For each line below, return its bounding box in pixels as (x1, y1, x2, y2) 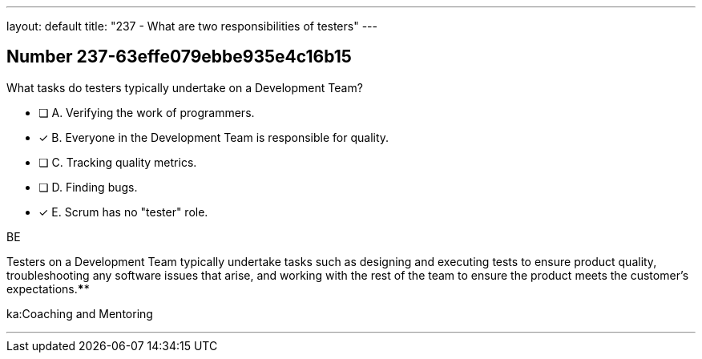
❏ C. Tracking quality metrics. (38, 155, 197, 169)
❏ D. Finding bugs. (38, 179, 138, 194)
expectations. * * (6, 281, 90, 296)
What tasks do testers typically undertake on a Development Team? (6, 80, 363, 95)
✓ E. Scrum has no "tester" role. (38, 204, 208, 219)
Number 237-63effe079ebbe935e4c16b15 (6, 46, 352, 67)
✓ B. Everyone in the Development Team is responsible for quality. (38, 130, 389, 144)
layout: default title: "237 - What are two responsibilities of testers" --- (6, 19, 377, 33)
